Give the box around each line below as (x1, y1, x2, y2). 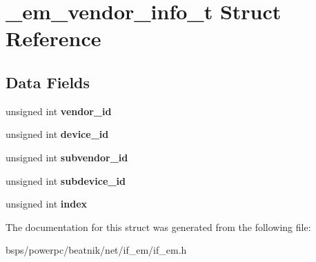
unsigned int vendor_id (6, 103, 112, 118)
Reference (6, 24, 101, 52)
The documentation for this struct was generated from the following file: (6, 219, 311, 234)
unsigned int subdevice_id (6, 173, 126, 188)
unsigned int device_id (6, 127, 109, 141)
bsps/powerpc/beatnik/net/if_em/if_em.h (6, 243, 187, 257)
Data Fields (6, 71, 90, 92)
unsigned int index (6, 196, 88, 211)
